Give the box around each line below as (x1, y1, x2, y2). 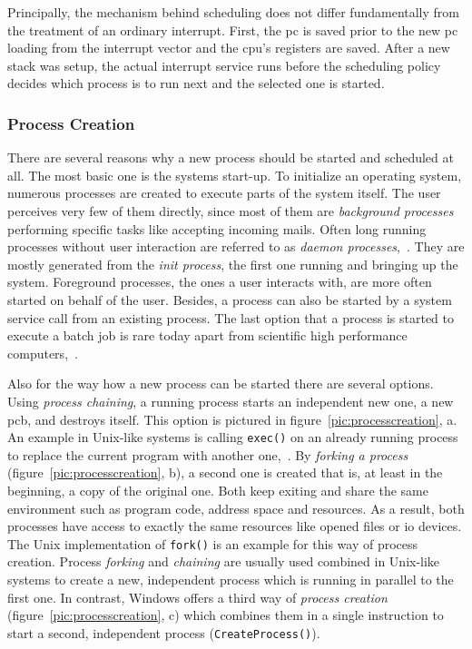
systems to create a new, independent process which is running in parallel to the (7, 569, 454, 588)
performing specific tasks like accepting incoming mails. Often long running (7, 219, 427, 238)
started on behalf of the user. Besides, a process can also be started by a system (7, 290, 452, 309)
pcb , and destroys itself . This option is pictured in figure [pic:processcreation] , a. (7, 409, 457, 428)
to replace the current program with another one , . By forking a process (7, 445, 408, 464)
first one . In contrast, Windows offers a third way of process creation (7, 587, 388, 606)
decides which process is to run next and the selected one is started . (7, 74, 385, 93)
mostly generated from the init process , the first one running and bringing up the (7, 254, 458, 273)
